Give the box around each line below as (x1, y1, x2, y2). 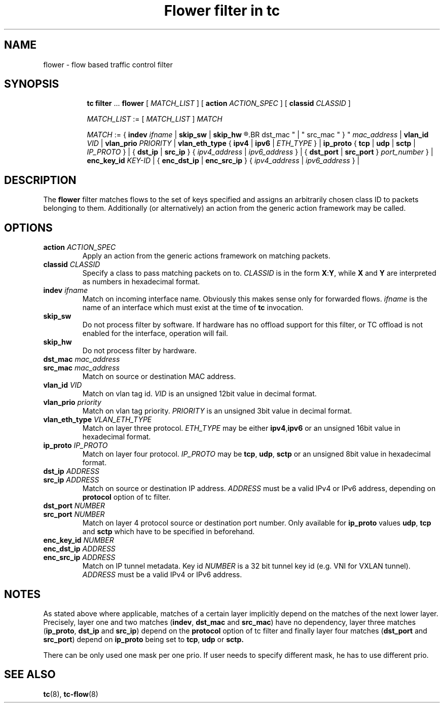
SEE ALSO (4, 668, 56, 681)
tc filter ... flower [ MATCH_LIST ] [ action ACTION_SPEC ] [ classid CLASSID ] (87, 99, 351, 108)
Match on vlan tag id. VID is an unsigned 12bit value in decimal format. (82, 389, 317, 398)
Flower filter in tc (164, 2, 280, 19)
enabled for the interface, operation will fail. (82, 329, 228, 338)
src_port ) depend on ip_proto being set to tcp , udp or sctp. (43, 635, 244, 644)
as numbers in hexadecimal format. (82, 277, 200, 286)
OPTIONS (4, 221, 53, 234)
